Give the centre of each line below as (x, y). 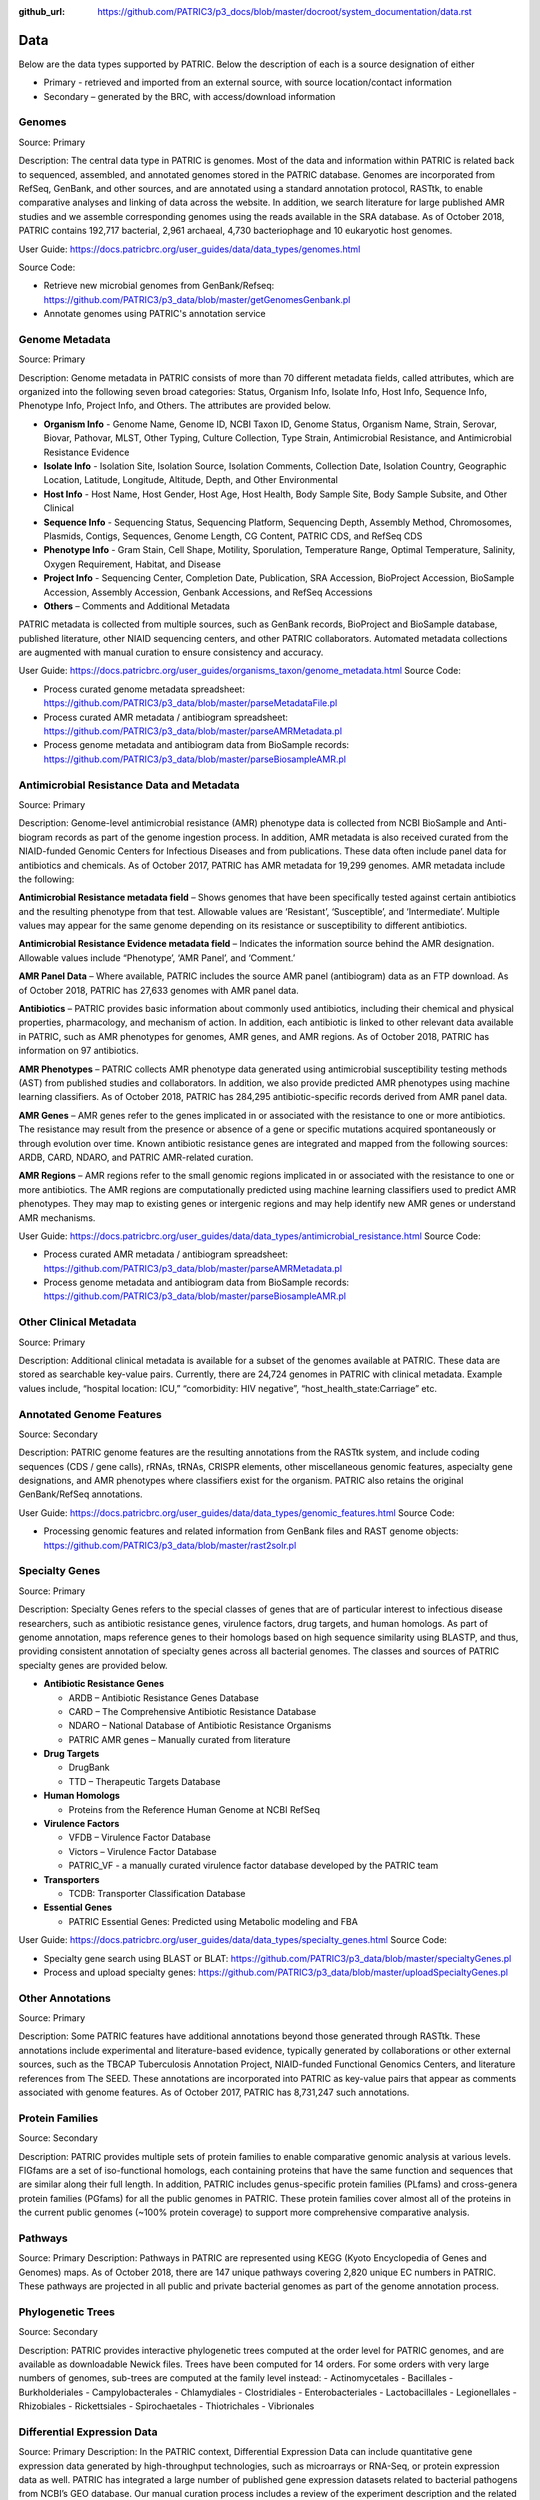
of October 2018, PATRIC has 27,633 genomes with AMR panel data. (158, 990)
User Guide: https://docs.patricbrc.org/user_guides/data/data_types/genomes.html (189, 249)
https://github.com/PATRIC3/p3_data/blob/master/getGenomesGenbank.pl (197, 299)
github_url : (41, 11)
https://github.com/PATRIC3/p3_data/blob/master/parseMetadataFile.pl (190, 703)
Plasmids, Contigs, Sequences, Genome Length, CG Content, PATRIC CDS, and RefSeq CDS (233, 536)
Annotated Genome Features (90, 1414)
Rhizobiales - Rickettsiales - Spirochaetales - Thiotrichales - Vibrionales (166, 2406)
